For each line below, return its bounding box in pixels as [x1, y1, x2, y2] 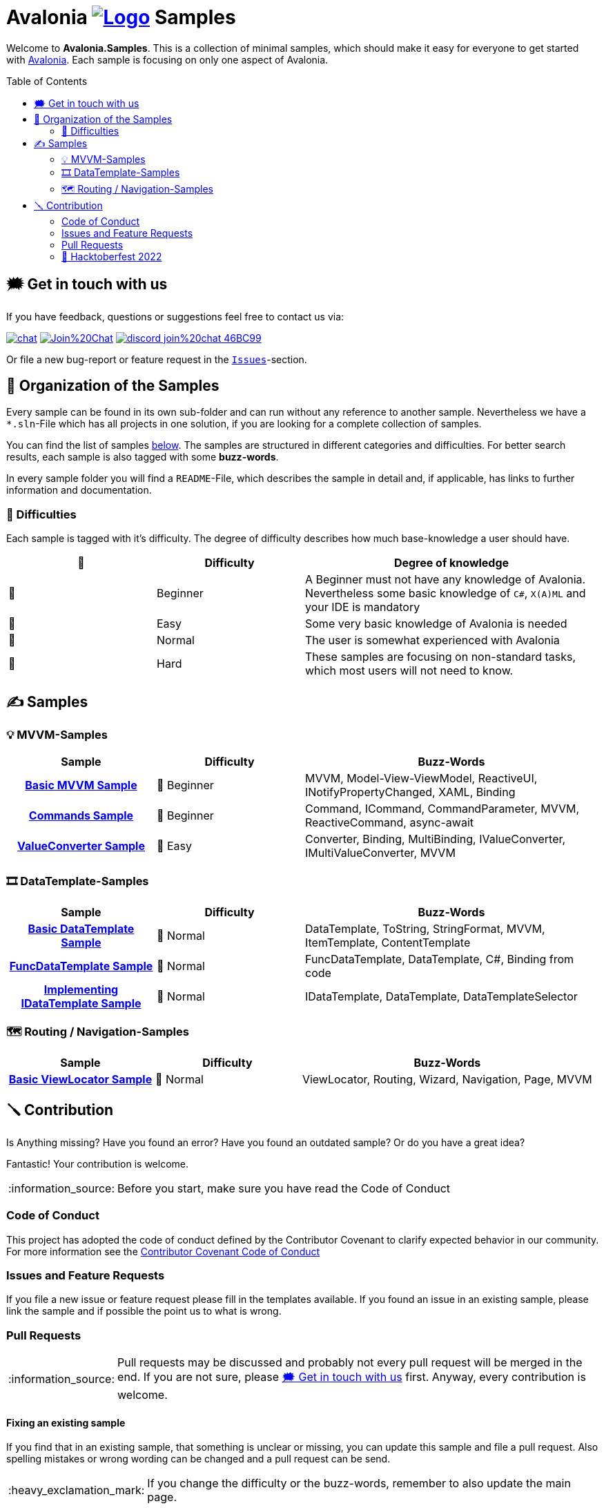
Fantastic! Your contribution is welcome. [6, 1157, 188, 1170]
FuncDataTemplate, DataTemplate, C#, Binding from [305, 952, 574, 967]
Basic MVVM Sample [25, 778, 137, 793]
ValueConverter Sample [17, 839, 145, 853]
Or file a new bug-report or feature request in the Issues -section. [6, 353, 307, 365]
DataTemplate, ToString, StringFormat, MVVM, [305, 922, 545, 936]
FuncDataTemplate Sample [9, 959, 153, 974]
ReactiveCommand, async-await [305, 815, 474, 830]
